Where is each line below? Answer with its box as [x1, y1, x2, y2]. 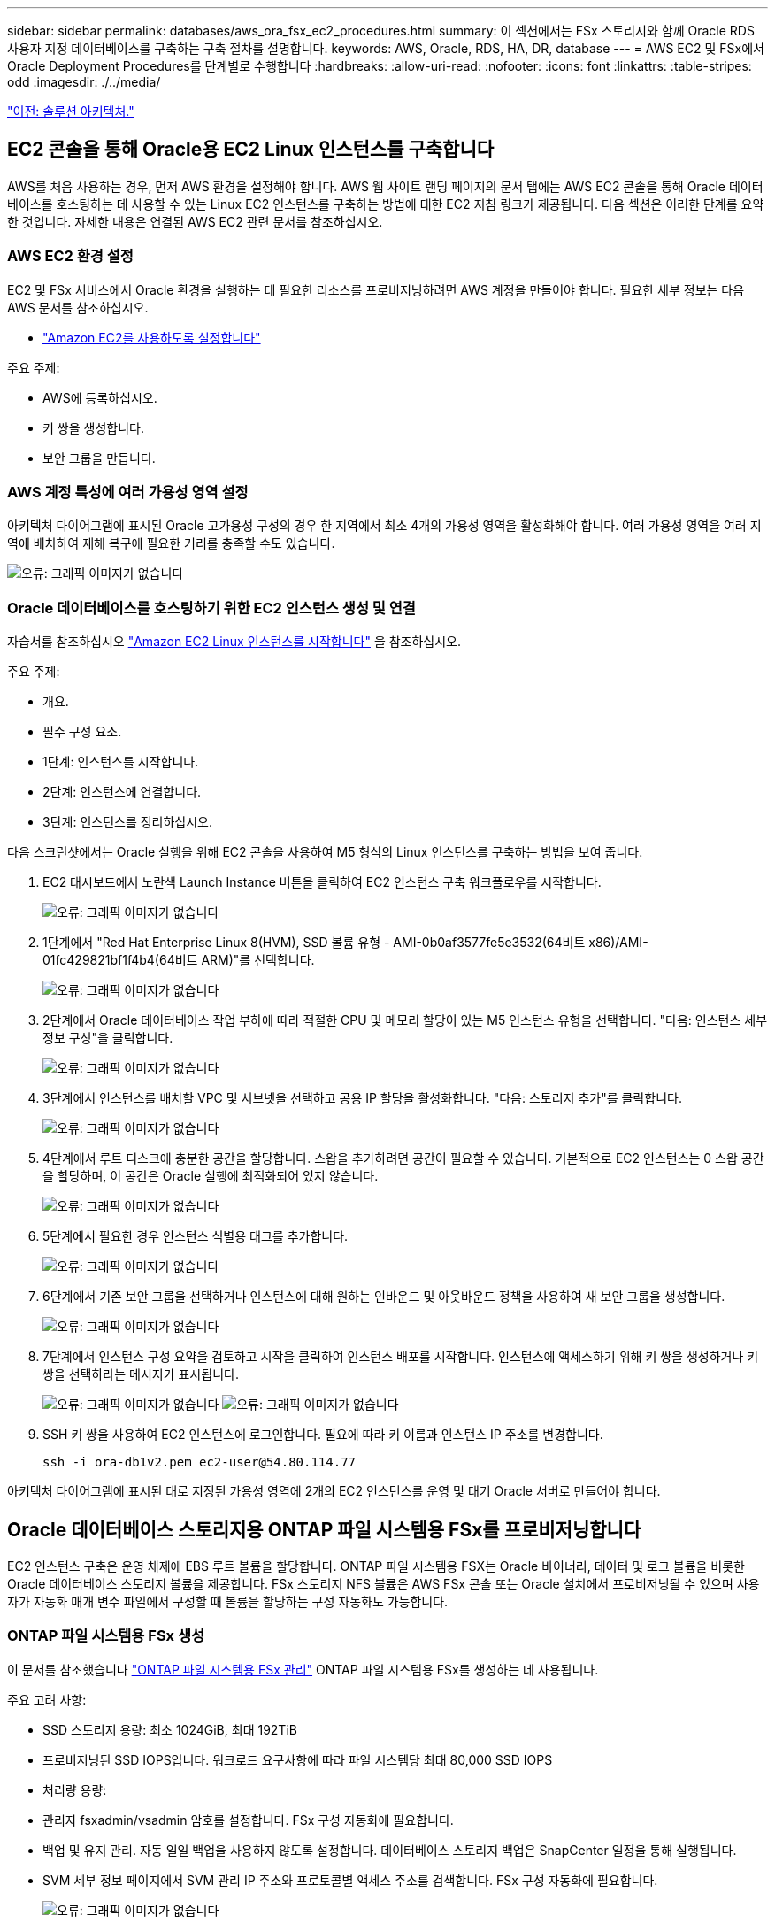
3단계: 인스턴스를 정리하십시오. [42, 814, 213, 830]
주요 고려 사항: [7, 1691, 87, 1707]
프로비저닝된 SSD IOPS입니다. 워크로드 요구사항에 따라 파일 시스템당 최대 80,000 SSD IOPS [42, 1751, 553, 1767]
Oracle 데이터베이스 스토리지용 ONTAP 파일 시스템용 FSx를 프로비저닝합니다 [7, 1518, 641, 1541]
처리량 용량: [42, 1782, 107, 1797]
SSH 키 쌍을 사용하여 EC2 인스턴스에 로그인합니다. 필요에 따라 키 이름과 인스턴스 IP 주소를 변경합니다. [42, 1427, 603, 1443]
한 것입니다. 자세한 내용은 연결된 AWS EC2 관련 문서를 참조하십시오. [7, 213, 383, 229]
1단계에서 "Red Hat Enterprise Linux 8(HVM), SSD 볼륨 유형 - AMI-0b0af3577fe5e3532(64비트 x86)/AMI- [42, 935, 648, 950]
